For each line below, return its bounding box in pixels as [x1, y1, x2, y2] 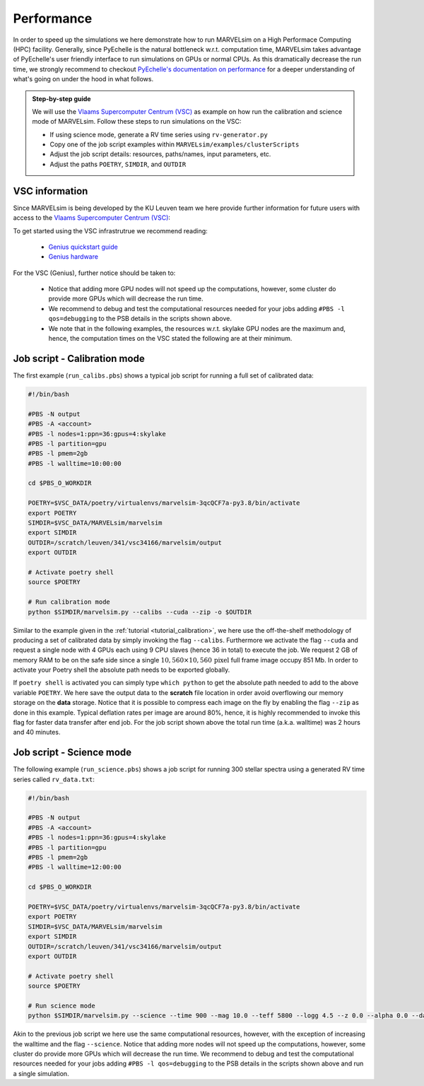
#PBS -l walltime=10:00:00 [28, 460, 122, 467]
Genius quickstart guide [48, 243, 118, 251]
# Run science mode [28, 1001, 95, 1010]
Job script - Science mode [13, 747, 132, 759]
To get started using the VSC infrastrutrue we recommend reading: [13, 226, 208, 235]
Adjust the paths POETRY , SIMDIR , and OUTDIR [49, 160, 187, 168]
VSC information [13, 185, 88, 197]
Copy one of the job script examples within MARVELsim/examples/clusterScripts [49, 140, 300, 148]
